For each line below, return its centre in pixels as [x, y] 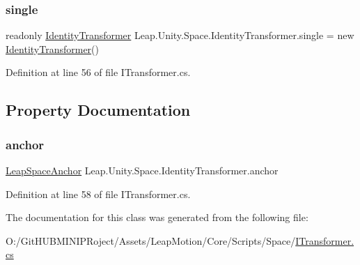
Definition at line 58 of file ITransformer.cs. [98, 194]
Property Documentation [98, 110]
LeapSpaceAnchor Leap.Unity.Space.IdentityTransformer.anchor [142, 170]
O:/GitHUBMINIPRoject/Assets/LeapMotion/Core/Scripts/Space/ [151, 240]
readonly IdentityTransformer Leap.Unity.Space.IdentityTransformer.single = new [180, 35]
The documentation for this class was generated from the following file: [157, 217]
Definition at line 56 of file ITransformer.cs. [98, 72]
